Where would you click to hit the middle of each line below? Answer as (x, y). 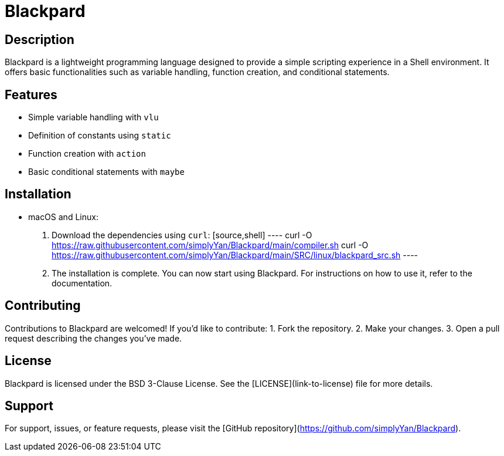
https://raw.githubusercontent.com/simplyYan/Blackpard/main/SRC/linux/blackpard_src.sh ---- (235, 255)
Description (40, 39)
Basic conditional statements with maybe (106, 172)
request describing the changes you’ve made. (93, 338)
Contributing (43, 306)
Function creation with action (87, 154)
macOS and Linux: (63, 217)
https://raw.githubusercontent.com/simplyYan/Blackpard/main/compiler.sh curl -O (210, 245)
